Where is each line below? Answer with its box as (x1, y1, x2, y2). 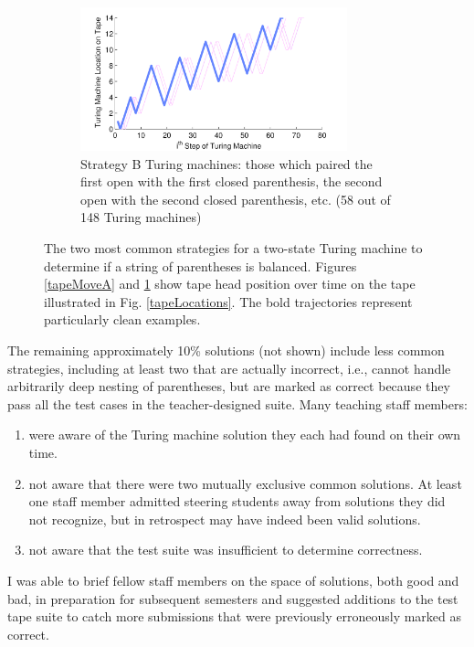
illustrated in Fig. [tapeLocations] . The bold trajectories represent (44, 292, 413, 311)
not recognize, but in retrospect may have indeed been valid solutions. (28, 509, 421, 528)
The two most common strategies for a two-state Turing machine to (44, 239, 423, 257)
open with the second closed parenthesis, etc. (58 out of (80, 189, 391, 208)
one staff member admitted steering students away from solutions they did (28, 492, 446, 511)
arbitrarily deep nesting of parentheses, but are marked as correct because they (7, 377, 450, 396)
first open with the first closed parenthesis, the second (80, 172, 383, 191)
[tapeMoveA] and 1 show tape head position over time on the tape (44, 274, 416, 293)
